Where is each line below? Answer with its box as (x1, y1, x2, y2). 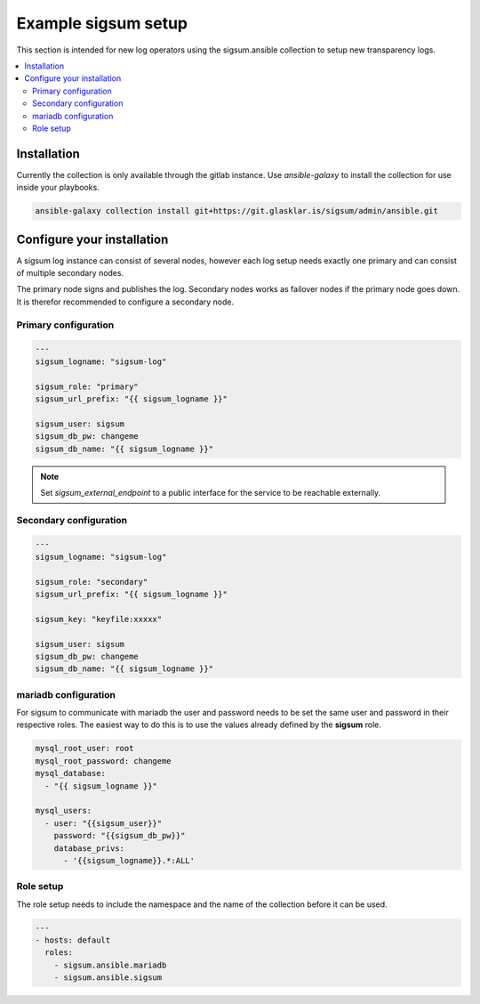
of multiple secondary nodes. (16, 268, 124, 279)
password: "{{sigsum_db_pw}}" (53, 830, 186, 841)
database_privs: (53, 843, 124, 854)
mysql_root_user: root (35, 743, 134, 754)
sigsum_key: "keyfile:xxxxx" (35, 614, 163, 624)
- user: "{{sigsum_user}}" (44, 818, 163, 828)
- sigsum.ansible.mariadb (53, 959, 167, 970)
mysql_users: (35, 806, 92, 816)
